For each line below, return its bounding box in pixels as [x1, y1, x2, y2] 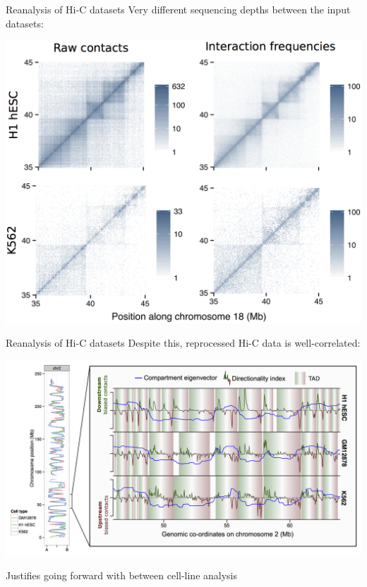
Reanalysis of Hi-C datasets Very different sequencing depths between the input [6, 2, 351, 16]
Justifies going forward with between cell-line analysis [6, 568, 238, 583]
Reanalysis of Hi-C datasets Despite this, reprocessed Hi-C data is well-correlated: [6, 335, 361, 350]
